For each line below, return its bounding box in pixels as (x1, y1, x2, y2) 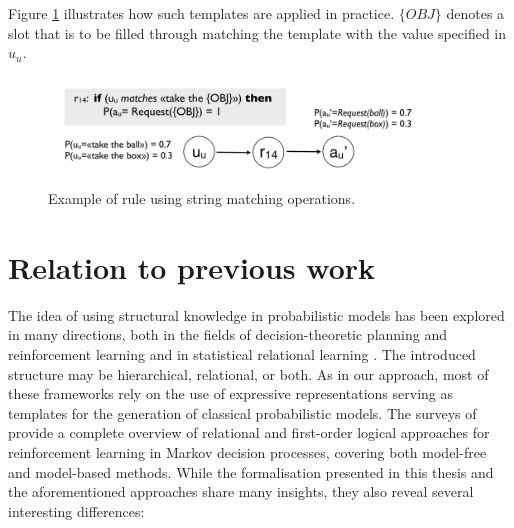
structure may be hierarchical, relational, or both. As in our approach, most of (8, 363, 489, 384)
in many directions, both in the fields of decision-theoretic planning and (8, 324, 448, 345)
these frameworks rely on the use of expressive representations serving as (8, 383, 454, 404)
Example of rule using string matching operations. (48, 188, 356, 209)
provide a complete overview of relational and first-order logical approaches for (8, 422, 490, 443)
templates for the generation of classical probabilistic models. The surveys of (8, 402, 477, 423)
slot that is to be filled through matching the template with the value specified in (8, 22, 507, 43)
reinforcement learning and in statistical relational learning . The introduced (8, 343, 476, 364)
